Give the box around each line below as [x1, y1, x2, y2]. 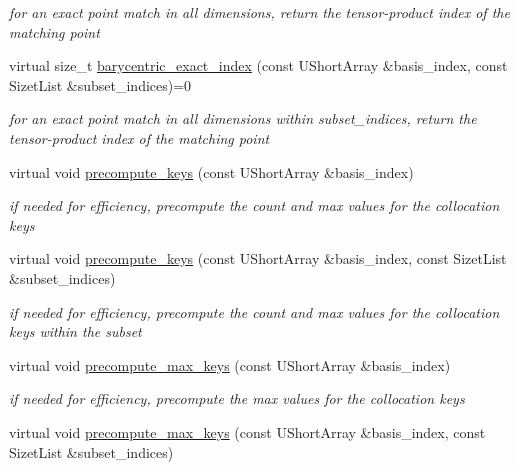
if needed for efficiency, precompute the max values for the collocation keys [9, 388, 465, 409]
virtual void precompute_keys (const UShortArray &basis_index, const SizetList [9, 248, 507, 269]
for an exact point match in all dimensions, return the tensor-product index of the [9, 2, 510, 22]
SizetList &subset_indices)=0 [9, 74, 192, 95]
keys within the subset [9, 321, 142, 342]
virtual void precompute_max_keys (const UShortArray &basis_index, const [9, 421, 486, 442]
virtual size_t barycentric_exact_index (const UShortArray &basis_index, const [9, 55, 508, 76]
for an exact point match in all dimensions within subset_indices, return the [9, 108, 477, 129]
